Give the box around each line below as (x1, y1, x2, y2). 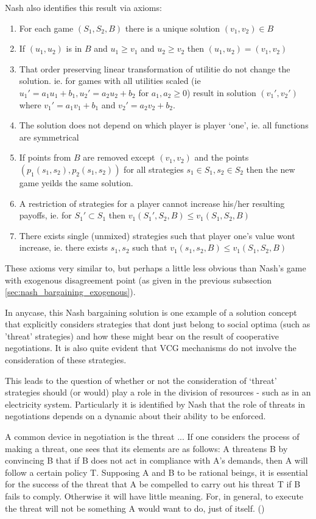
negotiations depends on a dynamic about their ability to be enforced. (5, 409, 266, 422)
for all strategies (124, 162, 184, 175)
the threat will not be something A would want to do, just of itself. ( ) (5, 501, 265, 514)
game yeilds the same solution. (19, 176, 133, 189)
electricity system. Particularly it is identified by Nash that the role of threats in (5, 397, 306, 410)
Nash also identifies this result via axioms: (5, 1, 162, 13)
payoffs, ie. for (19, 209, 72, 221)
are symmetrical (19, 130, 79, 143)
